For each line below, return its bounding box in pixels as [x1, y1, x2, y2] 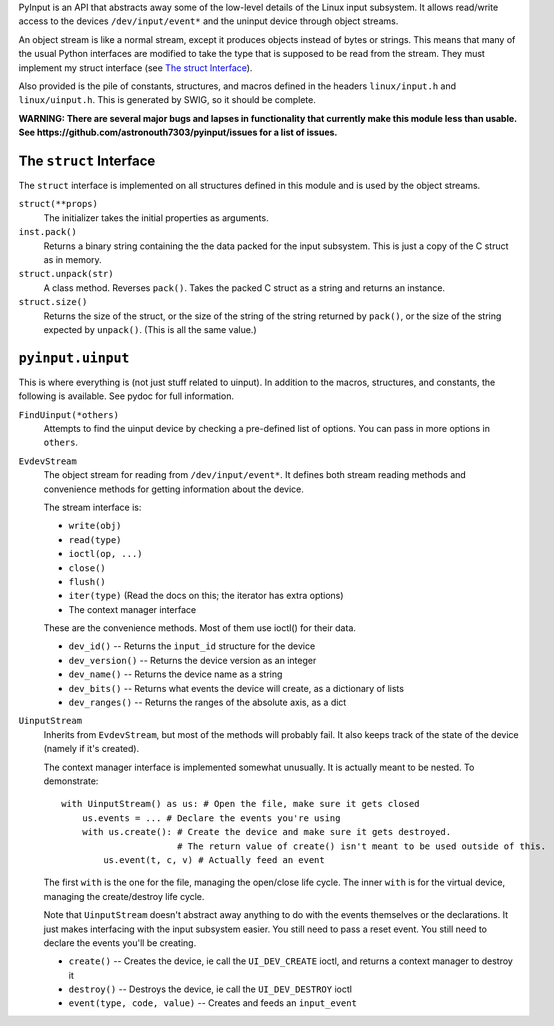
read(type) [68, 534, 122, 545]
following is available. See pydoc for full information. [18, 390, 235, 402]
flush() [68, 576, 107, 587]
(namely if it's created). [43, 743, 140, 755]
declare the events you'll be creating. [43, 936, 197, 949]
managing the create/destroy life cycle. [43, 890, 205, 902]
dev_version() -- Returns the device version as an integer [68, 654, 317, 666]
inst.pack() [18, 226, 77, 238]
